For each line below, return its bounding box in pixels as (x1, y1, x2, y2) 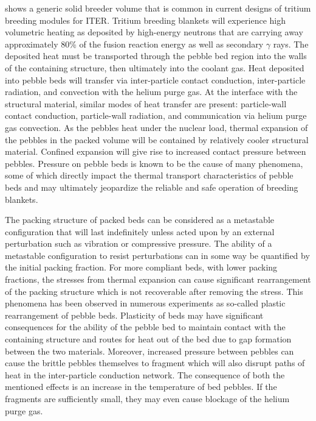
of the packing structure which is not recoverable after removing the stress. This (5, 285, 303, 297)
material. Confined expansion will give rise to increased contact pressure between (5, 145, 306, 158)
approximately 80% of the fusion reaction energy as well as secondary (5, 37, 264, 50)
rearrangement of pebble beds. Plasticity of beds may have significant (5, 308, 264, 321)
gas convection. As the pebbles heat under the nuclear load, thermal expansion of (5, 121, 308, 133)
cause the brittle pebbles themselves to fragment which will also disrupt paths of (5, 356, 305, 369)
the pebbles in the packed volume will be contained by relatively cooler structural (5, 133, 309, 146)
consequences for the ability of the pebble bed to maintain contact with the (5, 320, 286, 333)
